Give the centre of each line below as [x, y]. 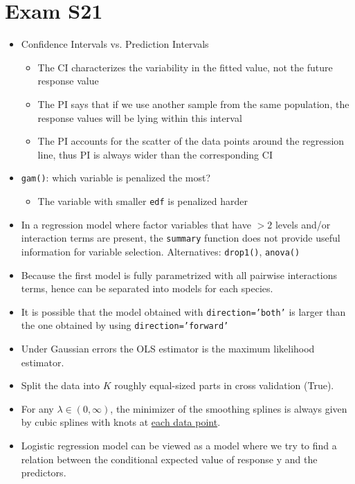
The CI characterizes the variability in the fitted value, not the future [185, 67]
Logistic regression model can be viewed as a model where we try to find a [179, 445]
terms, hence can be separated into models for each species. [147, 288]
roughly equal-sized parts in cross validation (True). [224, 385]
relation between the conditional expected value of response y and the [169, 459]
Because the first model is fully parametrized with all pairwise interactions [179, 275]
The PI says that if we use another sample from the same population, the [193, 104]
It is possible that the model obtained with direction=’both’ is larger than [183, 311]
